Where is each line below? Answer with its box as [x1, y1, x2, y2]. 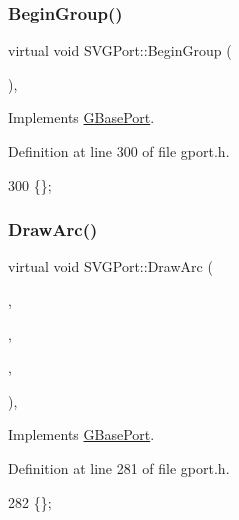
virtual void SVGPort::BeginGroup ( [8, 40, 232, 61]
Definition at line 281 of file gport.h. [8, 457, 230, 478]
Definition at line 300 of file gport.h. [8, 141, 230, 161]
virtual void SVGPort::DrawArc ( [8, 256, 213, 277]
